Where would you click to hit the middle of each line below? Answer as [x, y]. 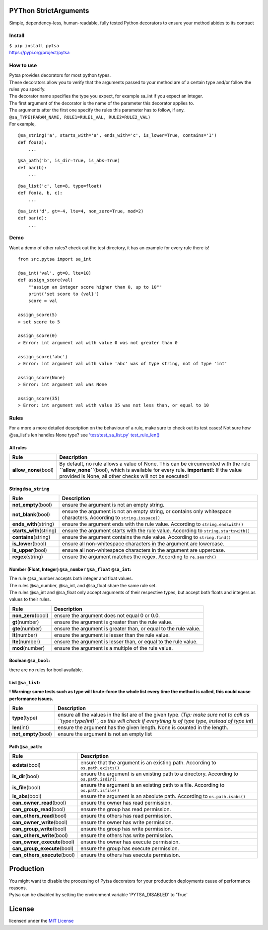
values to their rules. [30, 599]
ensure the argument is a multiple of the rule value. [113, 648]
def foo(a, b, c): [40, 193]
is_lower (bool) [29, 544]
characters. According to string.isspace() [111, 517]
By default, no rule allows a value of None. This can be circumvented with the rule [155, 464]
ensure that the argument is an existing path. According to [148, 763]
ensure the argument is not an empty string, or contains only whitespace [147, 512]
